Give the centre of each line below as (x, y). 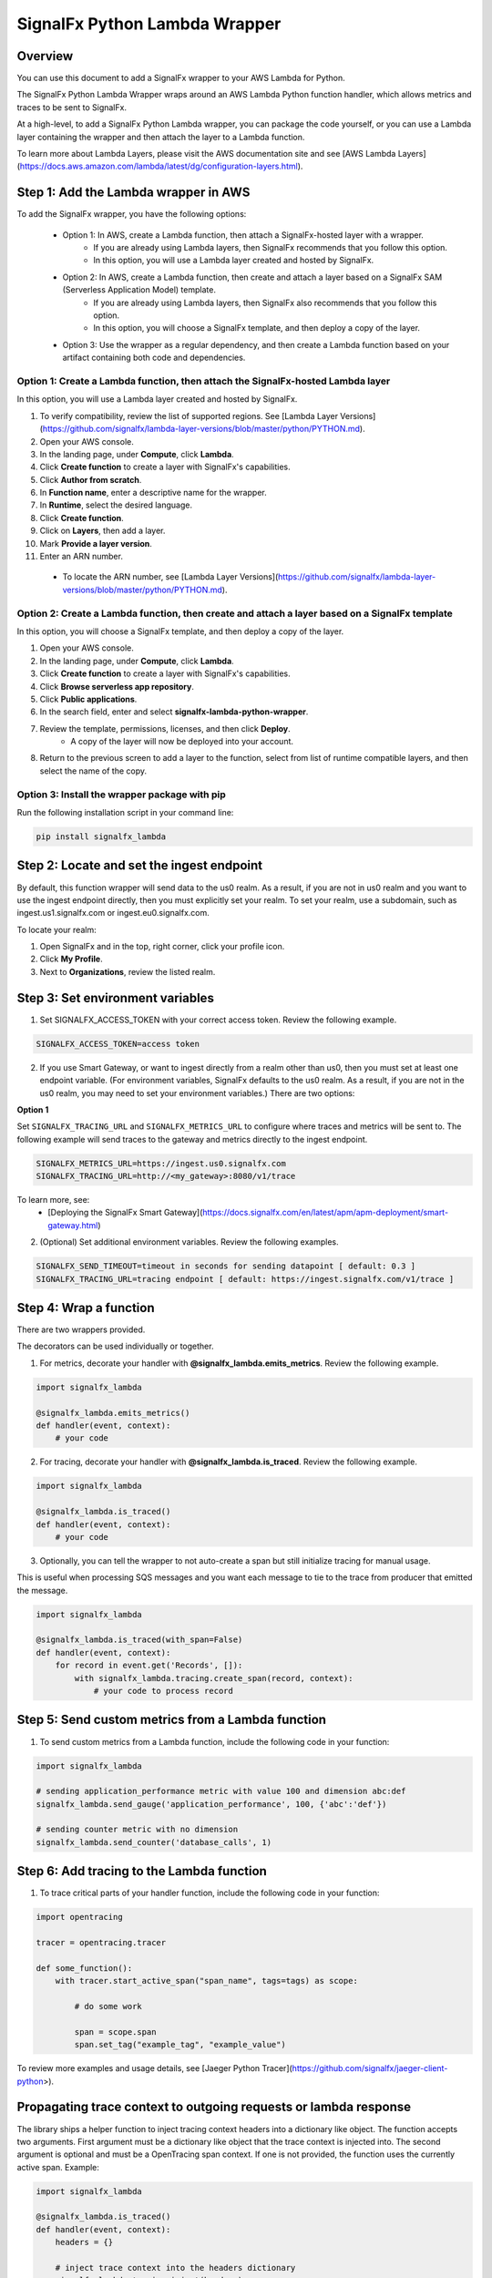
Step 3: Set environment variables (115, 998)
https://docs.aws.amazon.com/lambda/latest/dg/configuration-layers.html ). (161, 166)
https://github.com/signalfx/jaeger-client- (370, 2068)
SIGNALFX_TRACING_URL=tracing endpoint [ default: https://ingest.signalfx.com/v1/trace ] (245, 1279)
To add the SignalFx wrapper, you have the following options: (132, 214)
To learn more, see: (53, 1200)
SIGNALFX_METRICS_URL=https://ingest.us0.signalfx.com (161, 1163)
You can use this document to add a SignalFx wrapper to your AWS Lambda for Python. (181, 78)
